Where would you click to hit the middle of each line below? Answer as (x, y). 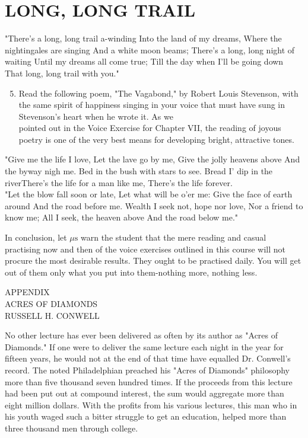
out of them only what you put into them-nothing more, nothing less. (131, 272)
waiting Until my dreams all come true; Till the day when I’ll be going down (144, 61)
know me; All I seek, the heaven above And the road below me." (122, 217)
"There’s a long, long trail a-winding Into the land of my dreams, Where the (143, 38)
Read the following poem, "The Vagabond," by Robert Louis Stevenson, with (158, 93)
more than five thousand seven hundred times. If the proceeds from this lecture (149, 381)
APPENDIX (27, 292)
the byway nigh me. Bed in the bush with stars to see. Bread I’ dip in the (139, 171)
